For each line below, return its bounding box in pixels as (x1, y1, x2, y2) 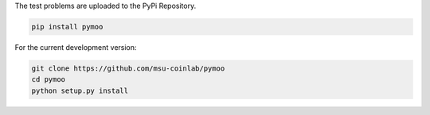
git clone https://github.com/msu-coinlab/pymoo (31, 63, 225, 73)
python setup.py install (31, 86, 129, 95)
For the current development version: (14, 42, 137, 52)
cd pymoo (31, 75, 66, 84)
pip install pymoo (31, 22, 104, 31)
